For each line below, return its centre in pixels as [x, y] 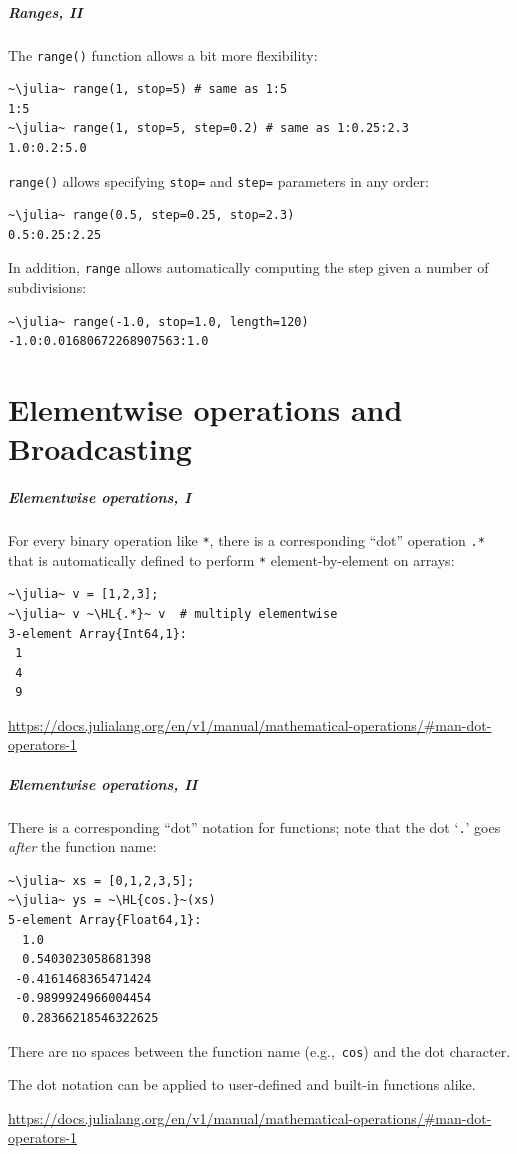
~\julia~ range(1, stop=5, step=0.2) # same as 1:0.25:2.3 [208, 128]
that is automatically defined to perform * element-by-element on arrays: [231, 559]
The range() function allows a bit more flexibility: [163, 54]
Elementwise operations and [205, 409]
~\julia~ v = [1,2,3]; [83, 594]
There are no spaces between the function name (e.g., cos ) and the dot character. [259, 1050]
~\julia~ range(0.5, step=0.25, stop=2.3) [151, 215]
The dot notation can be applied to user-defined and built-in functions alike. [242, 1084]
